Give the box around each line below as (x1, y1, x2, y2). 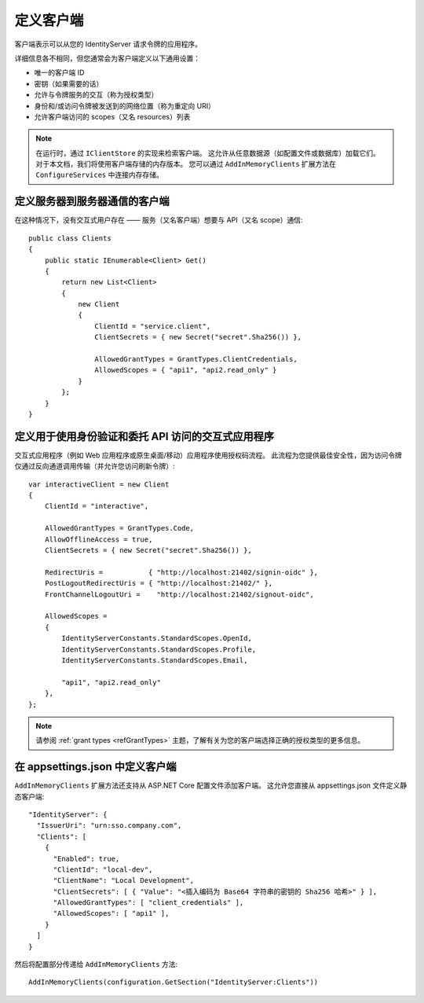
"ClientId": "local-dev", (53, 865, 153, 874)
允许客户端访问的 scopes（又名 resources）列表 (34, 112, 191, 121)
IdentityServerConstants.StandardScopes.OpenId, (61, 634, 253, 643)
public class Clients (28, 233, 111, 243)
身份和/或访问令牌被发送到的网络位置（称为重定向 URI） (34, 101, 216, 110)
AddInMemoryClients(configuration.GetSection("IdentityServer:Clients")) (28, 978, 319, 986)
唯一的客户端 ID (34, 68, 85, 78)
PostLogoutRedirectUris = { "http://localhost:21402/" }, (44, 579, 273, 588)
